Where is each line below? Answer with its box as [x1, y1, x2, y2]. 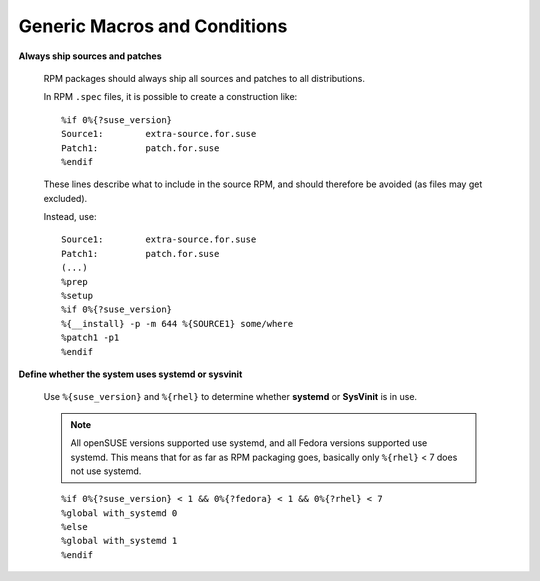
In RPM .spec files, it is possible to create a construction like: [43, 91, 298, 103]
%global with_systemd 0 [61, 507, 178, 519]
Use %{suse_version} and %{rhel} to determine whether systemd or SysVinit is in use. [43, 391, 418, 403]
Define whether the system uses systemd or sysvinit [18, 368, 243, 380]
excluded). [43, 192, 88, 204]
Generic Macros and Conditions [18, 15, 288, 37]
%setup [61, 290, 94, 302]
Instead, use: [43, 211, 97, 223]
